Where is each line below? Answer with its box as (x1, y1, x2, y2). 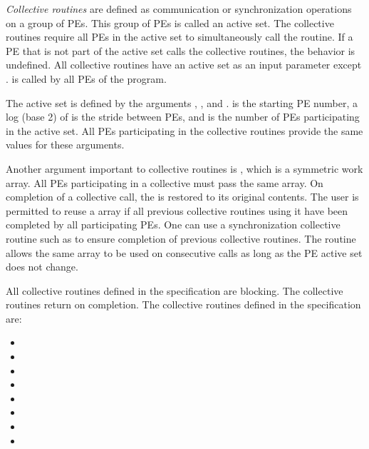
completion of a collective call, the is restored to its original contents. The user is (6, 189, 359, 204)
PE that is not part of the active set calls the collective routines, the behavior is (6, 43, 355, 58)
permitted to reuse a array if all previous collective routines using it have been (6, 203, 348, 218)
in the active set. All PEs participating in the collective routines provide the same (6, 123, 363, 138)
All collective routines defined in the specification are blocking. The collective (6, 283, 343, 298)
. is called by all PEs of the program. (6, 71, 167, 86)
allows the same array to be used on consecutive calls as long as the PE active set (6, 245, 363, 260)
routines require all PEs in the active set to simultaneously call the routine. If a (6, 29, 353, 44)
